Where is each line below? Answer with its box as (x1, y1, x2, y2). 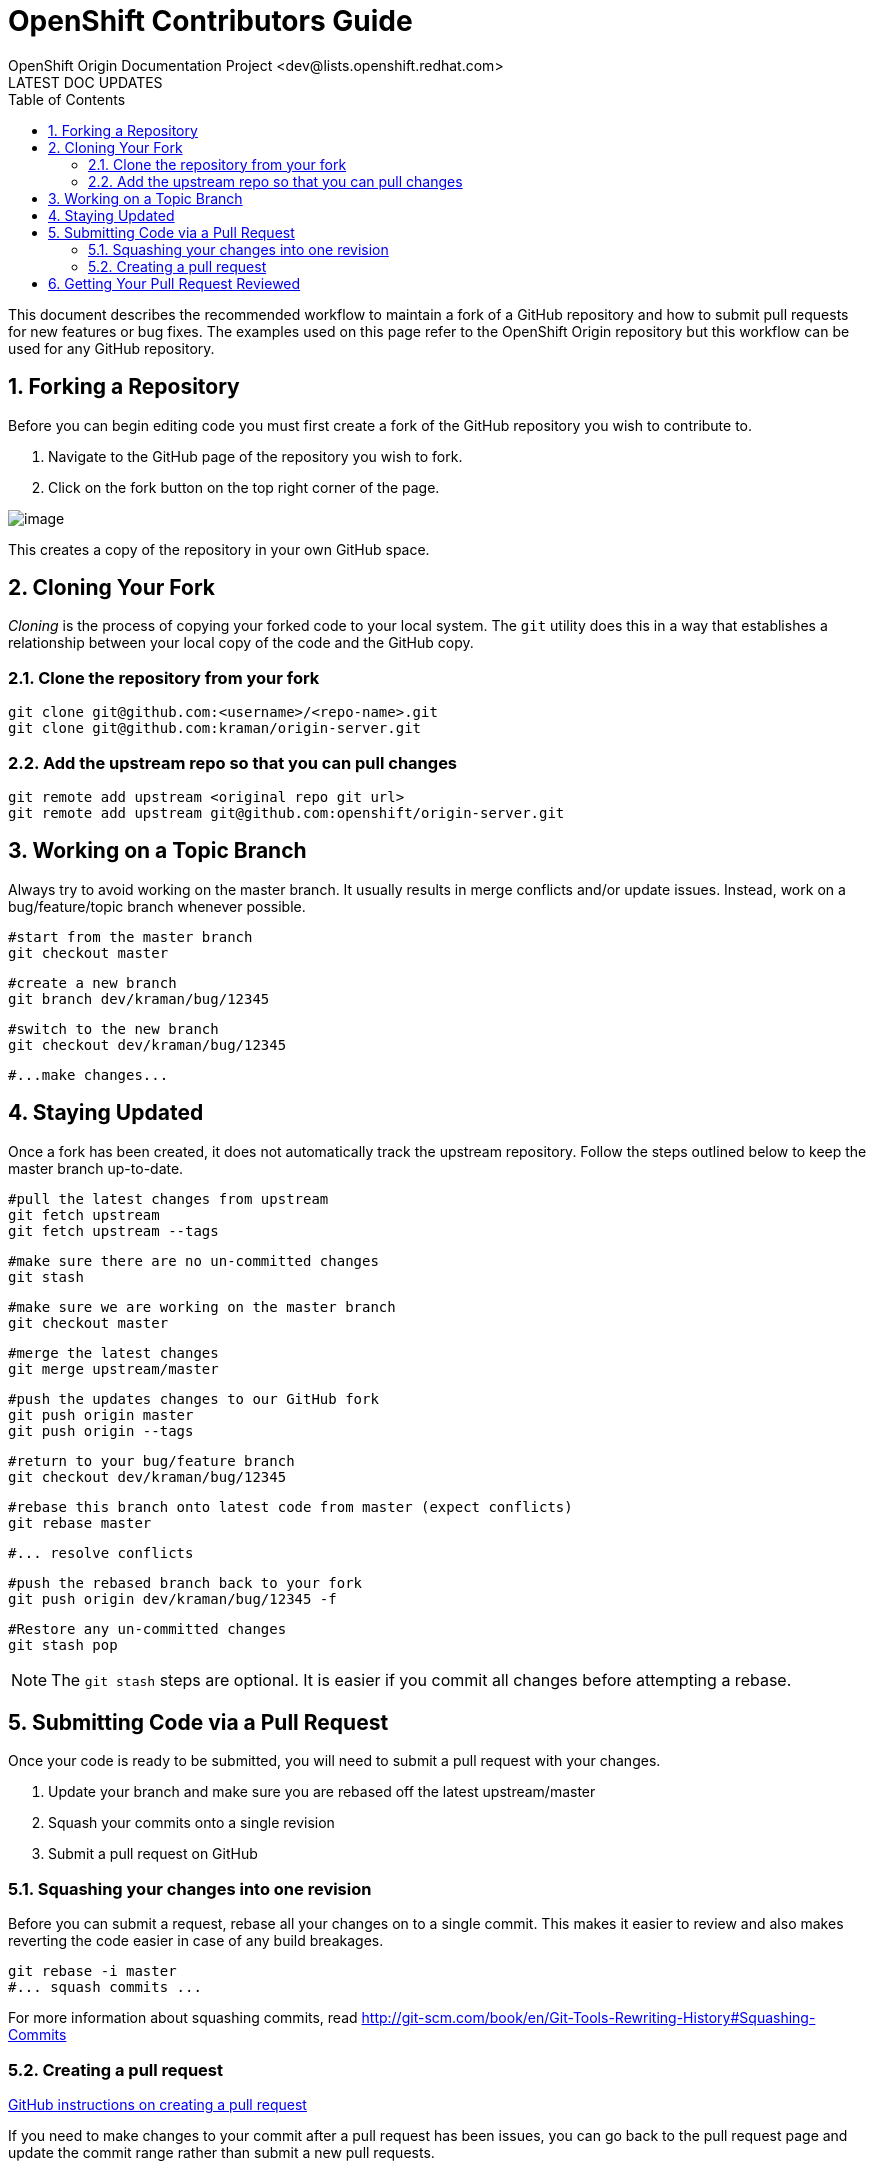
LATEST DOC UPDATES (8, 73, 163, 91)
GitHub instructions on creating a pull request (8, 2095, 307, 2113)
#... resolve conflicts (8, 1544, 194, 1561)
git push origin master (8, 1406, 194, 1423)
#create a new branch (8, 974, 177, 991)
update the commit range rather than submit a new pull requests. (8, 2143, 435, 2161)
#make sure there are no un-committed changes (8, 1252, 379, 1269)
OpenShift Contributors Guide (8, 4, 413, 38)
